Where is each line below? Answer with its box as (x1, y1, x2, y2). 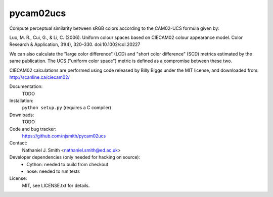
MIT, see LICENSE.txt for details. (22, 182, 90, 188)
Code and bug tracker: (9, 126, 57, 132)
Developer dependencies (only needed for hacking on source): (9, 154, 141, 160)
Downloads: (9, 112, 34, 118)
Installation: (9, 97, 34, 104)
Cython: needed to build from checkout (26, 161, 109, 167)
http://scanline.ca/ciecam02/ (9, 74, 70, 80)
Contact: (9, 140, 28, 146)
